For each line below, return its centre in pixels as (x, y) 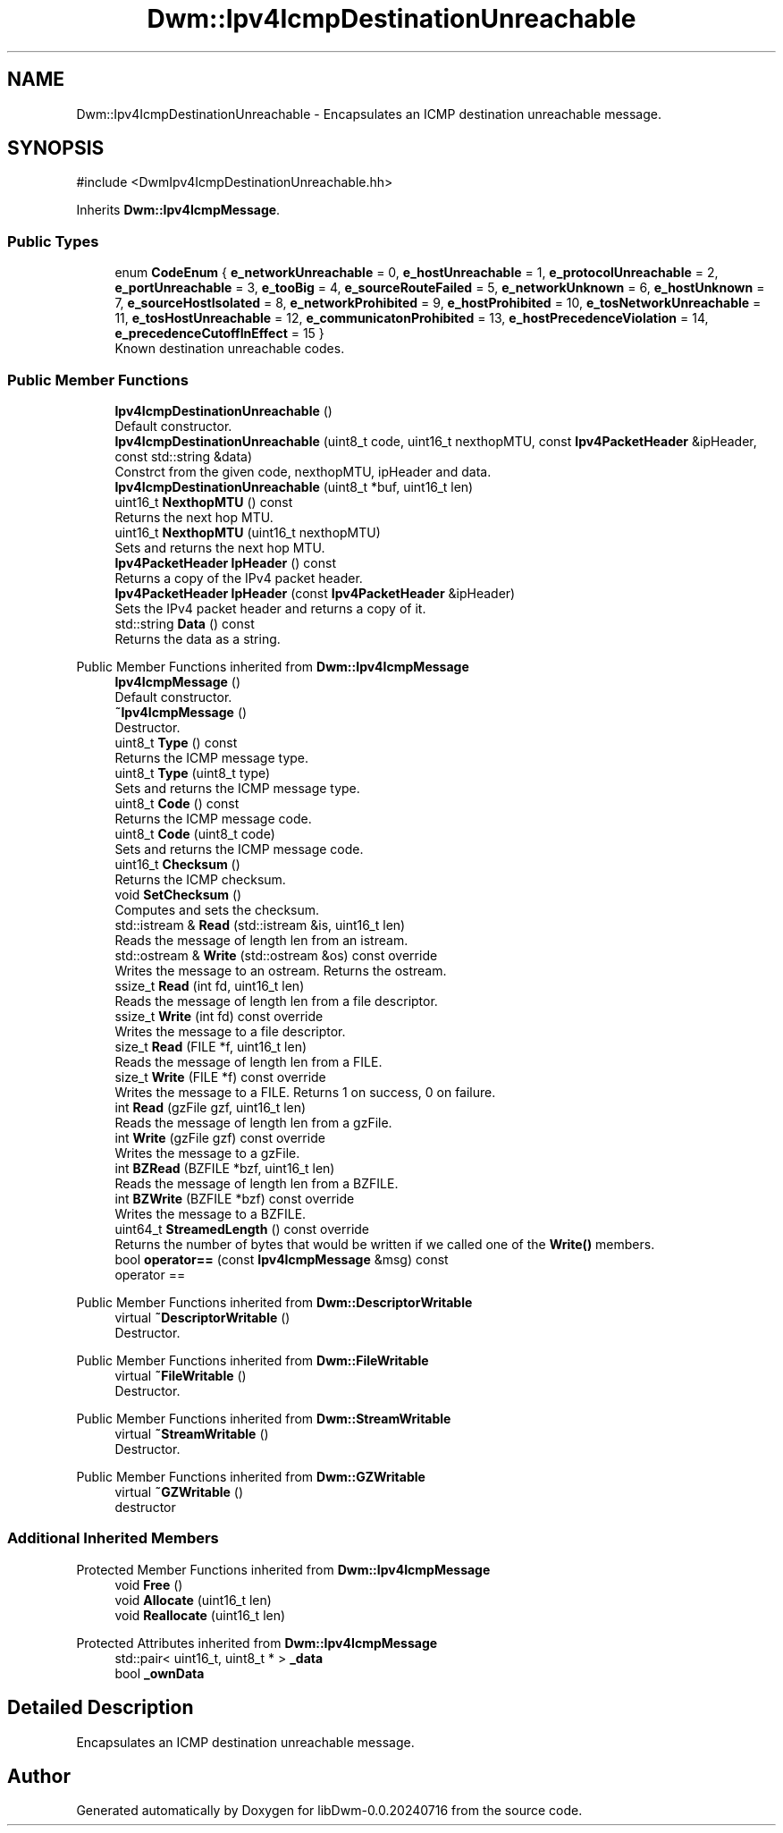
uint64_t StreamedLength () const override (242, 1229)
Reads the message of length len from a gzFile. (253, 1122)
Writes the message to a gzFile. (207, 1153)
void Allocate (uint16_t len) (193, 1600)
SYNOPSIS (56, 148)
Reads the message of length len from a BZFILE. (257, 1183)
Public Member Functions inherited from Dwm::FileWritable (253, 1360)
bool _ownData (160, 1673)
